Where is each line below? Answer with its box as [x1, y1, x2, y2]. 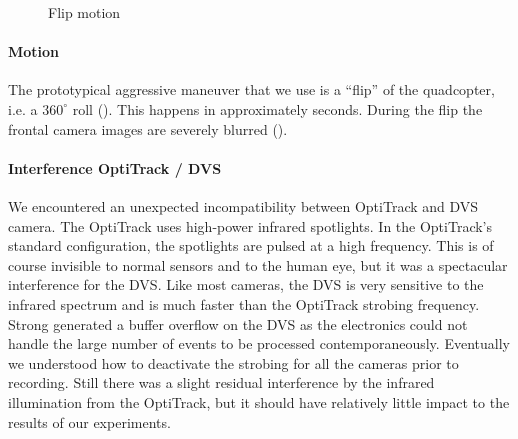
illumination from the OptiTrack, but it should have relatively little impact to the [8, 391, 510, 412]
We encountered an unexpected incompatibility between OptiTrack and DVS [8, 195, 479, 216]
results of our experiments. [8, 411, 171, 432]
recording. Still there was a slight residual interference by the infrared [8, 372, 435, 393]
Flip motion [48, 2, 121, 22]
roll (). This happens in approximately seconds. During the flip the [72, 98, 483, 119]
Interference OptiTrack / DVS [8, 157, 222, 178]
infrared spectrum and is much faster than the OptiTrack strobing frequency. [8, 293, 480, 314]
